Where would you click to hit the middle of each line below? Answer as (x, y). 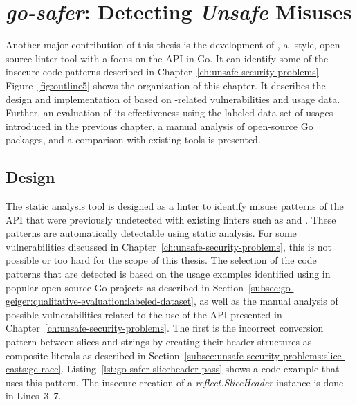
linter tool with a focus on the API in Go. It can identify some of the (182, 58)
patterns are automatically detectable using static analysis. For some (151, 233)
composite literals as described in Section (93, 355)
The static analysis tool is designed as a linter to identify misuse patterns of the (175, 206)
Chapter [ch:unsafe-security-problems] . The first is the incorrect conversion (165, 328)
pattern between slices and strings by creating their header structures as (159, 342)
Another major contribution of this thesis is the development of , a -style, (161, 45)
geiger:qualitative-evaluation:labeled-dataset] (100, 301)
